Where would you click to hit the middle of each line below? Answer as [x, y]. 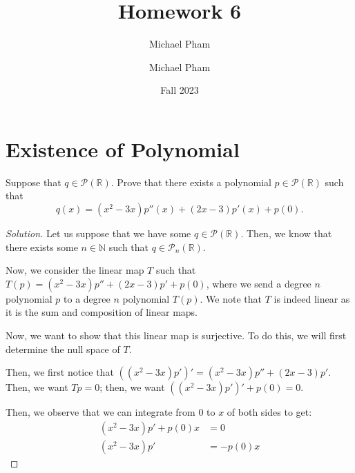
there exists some [42, 246]
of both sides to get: [269, 412]
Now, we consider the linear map [75, 270]
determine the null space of [63, 349]
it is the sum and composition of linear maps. [102, 312]
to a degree [87, 298]
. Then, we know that [286, 233]
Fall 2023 [180, 90]
